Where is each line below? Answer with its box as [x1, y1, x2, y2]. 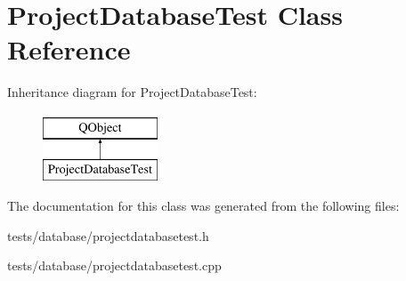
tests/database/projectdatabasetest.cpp [7, 256, 222, 275]
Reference [7, 31, 131, 68]
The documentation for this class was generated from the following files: [7, 197, 400, 215]
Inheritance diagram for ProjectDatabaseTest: [7, 83, 257, 101]
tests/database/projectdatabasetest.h [7, 226, 209, 245]
